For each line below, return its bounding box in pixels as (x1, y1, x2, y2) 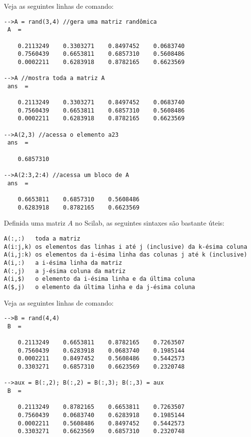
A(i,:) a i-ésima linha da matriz (4, 259, 122, 266)
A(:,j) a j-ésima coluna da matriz (4, 267, 126, 275)
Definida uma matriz (4, 218, 66, 228)
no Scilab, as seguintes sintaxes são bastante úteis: (75, 218, 225, 228)
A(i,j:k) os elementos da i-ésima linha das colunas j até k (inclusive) (4, 251, 248, 259)
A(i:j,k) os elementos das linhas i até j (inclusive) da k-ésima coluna (4, 243, 248, 250)
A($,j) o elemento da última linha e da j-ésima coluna (4, 283, 195, 291)
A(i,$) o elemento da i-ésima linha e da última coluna (4, 275, 195, 283)
